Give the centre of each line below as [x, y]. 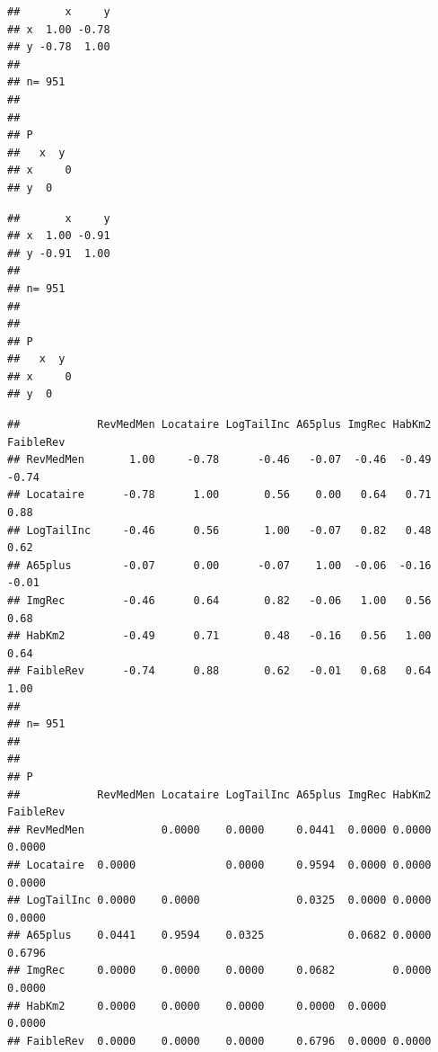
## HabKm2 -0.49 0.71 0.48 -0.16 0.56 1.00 [219, 636]
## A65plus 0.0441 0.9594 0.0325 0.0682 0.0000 [219, 936]
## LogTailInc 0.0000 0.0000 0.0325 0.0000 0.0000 [219, 900]
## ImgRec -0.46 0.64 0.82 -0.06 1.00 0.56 [219, 601]
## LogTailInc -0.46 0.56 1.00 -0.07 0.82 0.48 [219, 530]
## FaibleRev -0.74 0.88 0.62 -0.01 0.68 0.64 [219, 671]
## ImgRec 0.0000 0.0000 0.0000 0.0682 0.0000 [219, 971]
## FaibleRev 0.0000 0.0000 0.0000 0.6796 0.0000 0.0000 [219, 1041]
